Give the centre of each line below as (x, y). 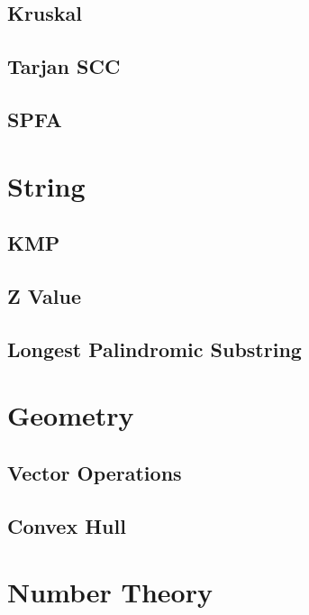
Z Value (44, 295)
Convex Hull (67, 525)
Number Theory (110, 592)
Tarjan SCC (64, 66)
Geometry (71, 415)
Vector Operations (95, 472)
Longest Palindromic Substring (154, 349)
